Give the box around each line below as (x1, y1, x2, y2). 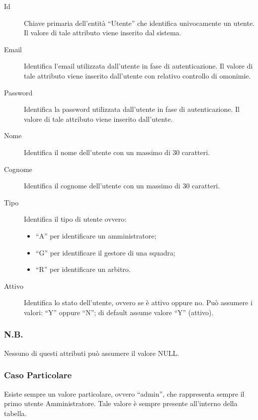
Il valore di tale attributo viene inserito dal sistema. (24, 27, 181, 38)
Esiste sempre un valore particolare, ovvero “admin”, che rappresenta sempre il (4, 388, 245, 399)
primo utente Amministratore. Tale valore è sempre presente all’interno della (4, 398, 238, 409)
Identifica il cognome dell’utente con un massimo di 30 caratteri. (24, 180, 220, 191)
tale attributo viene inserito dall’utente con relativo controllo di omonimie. (24, 70, 251, 81)
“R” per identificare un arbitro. (35, 264, 131, 274)
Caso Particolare (4, 369, 72, 381)
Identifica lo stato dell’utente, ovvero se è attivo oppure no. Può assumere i (24, 297, 253, 308)
